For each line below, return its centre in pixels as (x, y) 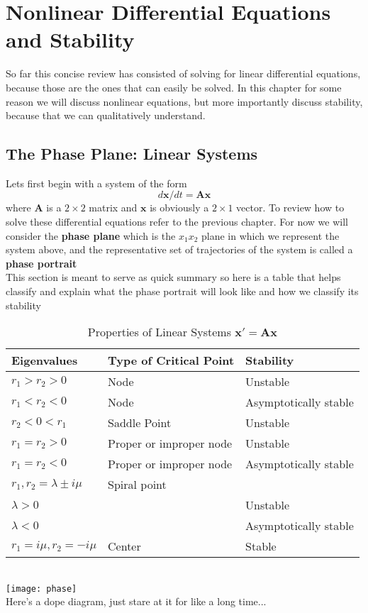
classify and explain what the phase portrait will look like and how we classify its (182, 291)
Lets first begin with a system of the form (96, 183)
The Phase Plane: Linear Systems (132, 154)
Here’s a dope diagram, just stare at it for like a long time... (136, 601)
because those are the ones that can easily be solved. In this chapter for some (174, 87)
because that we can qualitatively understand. (106, 115)
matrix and (113, 208)
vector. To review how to (290, 208)
